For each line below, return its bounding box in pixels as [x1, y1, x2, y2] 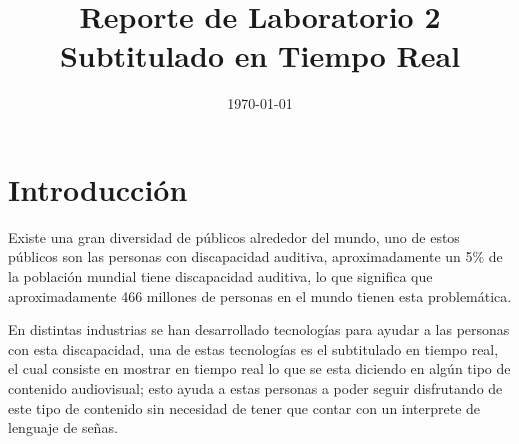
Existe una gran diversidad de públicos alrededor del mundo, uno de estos [8, 226, 460, 247]
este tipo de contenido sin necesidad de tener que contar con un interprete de [8, 397, 481, 418]
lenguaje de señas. [8, 417, 118, 438]
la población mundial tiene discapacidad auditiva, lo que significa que [8, 266, 433, 287]
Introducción [8, 168, 188, 209]
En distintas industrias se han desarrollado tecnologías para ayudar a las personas [8, 319, 510, 340]
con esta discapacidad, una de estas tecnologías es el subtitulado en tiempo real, [8, 338, 499, 359]
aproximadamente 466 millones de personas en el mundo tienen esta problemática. [8, 285, 512, 306]
